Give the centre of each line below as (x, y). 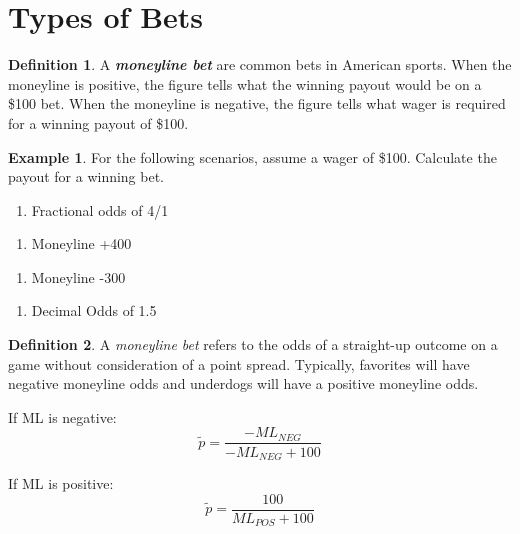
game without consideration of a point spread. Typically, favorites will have (239, 363)
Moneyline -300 (78, 276)
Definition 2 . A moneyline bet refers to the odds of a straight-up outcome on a (253, 344)
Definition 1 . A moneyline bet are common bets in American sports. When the (260, 64)
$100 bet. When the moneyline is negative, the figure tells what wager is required (257, 103)
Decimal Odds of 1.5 (94, 310)
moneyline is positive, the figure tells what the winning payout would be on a (245, 83)
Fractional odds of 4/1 (100, 209)
